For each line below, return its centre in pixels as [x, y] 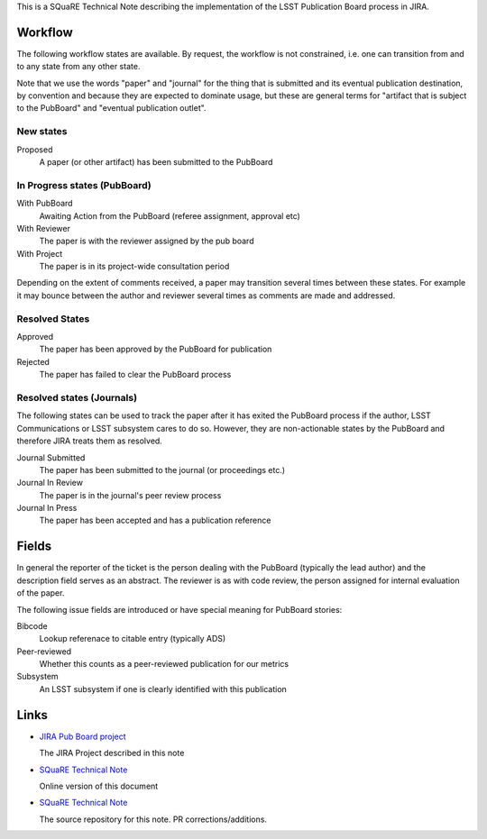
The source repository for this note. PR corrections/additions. [153, 819]
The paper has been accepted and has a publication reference [155, 520]
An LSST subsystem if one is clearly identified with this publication [163, 689]
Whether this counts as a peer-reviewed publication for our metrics [164, 664]
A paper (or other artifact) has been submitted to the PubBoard [156, 162]
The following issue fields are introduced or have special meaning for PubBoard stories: [179, 609]
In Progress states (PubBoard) [84, 185]
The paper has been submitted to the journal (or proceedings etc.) [162, 470]
